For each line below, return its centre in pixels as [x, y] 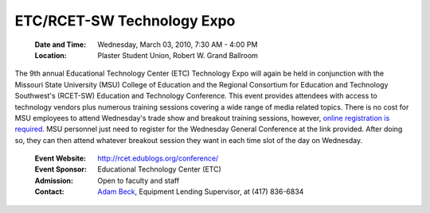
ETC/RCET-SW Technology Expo [125, 21]
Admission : [54, 180]
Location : [51, 55]
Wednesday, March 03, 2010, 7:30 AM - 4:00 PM [178, 45]
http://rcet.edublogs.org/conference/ [158, 158]
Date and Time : [61, 45]
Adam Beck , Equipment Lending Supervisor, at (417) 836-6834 [201, 192]
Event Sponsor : [61, 169]
